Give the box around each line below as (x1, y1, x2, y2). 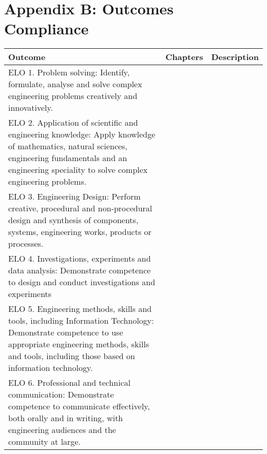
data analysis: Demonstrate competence (8, 264, 151, 277)
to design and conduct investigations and (8, 276, 156, 288)
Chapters (165, 51, 203, 63)
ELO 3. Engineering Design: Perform (8, 190, 141, 203)
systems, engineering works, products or (8, 226, 151, 238)
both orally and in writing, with (8, 412, 123, 424)
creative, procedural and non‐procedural (8, 202, 152, 214)
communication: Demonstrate (8, 388, 114, 401)
